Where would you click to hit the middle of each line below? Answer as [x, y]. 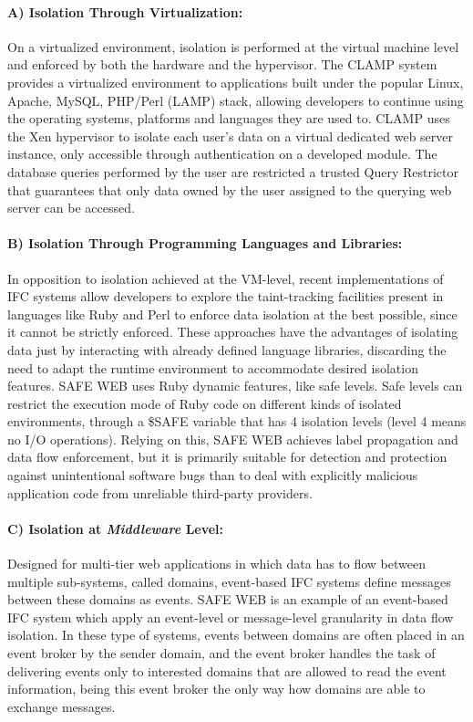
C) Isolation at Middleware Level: [116, 528]
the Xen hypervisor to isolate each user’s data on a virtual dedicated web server [231, 136]
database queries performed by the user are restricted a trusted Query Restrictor [233, 171]
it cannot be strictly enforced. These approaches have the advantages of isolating [233, 332]
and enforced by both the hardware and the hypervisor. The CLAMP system [222, 64]
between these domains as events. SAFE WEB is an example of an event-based [228, 599]
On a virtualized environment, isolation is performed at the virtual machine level [233, 46]
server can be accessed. [71, 208]
